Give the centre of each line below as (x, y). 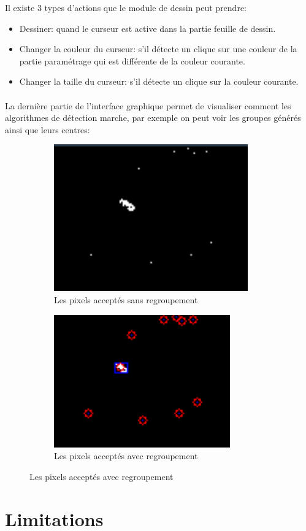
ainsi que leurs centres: (48, 129)
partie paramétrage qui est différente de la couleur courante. (132, 60)
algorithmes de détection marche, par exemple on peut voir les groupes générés (153, 118)
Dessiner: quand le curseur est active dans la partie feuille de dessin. (147, 28)
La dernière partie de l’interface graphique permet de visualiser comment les (148, 105)
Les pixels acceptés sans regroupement (126, 299)
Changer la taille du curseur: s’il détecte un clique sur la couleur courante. (159, 81)
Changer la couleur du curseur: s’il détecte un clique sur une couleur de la (158, 49)
